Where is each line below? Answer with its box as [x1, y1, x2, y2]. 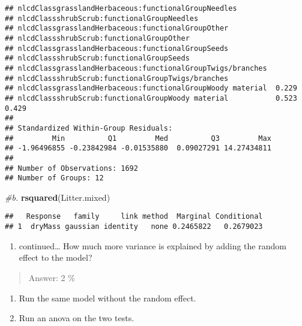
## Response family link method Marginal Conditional [5, 212, 263, 221]
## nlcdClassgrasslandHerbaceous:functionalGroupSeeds [5, 44, 229, 53]
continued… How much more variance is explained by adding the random [19, 239, 286, 252]
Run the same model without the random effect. [19, 291, 196, 304]
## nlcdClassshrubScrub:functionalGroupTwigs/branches [5, 74, 229, 83]
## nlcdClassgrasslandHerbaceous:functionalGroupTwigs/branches [5, 64, 267, 73]
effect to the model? [19, 251, 92, 264]
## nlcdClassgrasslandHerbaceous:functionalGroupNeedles [5, 4, 237, 13]
